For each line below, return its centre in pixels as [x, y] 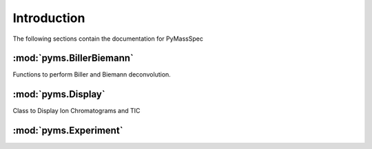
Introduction [49, 18]
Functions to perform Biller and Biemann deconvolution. [92, 74]
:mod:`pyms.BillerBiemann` [73, 58]
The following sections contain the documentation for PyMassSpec [108, 39]
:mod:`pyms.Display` [59, 94]
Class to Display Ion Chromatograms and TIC [76, 111]
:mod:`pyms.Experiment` [68, 131]
